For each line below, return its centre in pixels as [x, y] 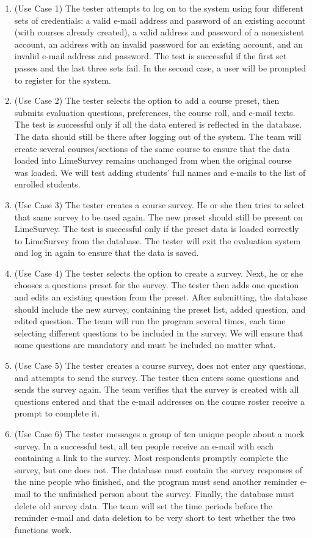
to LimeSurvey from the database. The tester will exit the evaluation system [158, 240]
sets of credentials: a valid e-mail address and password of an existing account [160, 20]
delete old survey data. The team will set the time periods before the [143, 505]
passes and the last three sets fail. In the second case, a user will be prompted [160, 67]
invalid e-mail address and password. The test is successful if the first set [151, 56]
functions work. [43, 529]
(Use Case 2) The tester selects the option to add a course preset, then [147, 100]
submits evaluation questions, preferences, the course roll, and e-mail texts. [155, 112]
